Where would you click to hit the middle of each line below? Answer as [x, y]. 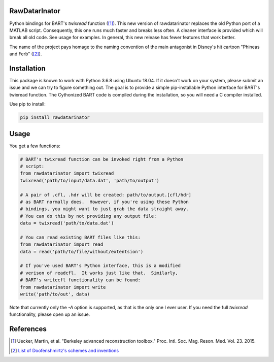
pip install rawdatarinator [55, 118]
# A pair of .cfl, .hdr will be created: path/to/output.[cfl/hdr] [106, 195]
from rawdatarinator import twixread [67, 173]
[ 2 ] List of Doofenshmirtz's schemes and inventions [65, 350]
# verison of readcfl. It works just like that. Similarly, [99, 273]
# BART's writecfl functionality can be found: [80, 280]
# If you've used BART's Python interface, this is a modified [100, 266]
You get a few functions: [35, 146]
